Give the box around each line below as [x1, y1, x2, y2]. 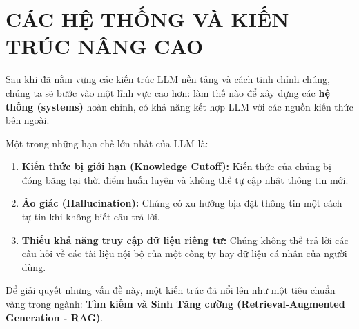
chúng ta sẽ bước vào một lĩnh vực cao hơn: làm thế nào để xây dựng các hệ [6, 85, 330, 100]
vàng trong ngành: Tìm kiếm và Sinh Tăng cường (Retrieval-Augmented [6, 297, 345, 311]
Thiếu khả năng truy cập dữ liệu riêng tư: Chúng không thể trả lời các [21, 232, 349, 247]
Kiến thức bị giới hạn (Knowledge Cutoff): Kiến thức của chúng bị [21, 159, 331, 173]
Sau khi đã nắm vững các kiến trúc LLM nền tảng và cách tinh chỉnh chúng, [6, 72, 330, 86]
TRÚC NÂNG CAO [6, 32, 204, 60]
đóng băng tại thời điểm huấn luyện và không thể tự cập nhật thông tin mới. [21, 172, 349, 187]
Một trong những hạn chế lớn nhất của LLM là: [6, 135, 208, 150]
